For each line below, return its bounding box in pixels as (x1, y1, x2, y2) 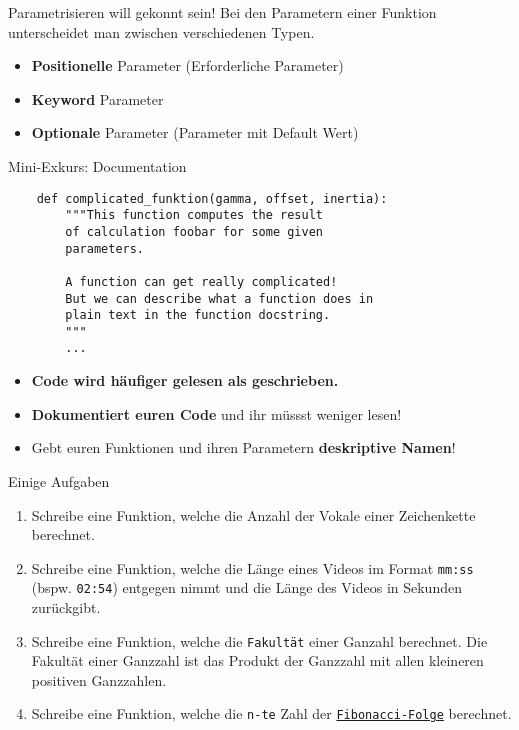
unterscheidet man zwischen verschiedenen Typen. (8, 21, 315, 42)
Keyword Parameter (31, 88, 164, 109)
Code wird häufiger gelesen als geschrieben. (31, 370, 339, 391)
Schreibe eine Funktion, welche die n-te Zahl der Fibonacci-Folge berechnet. (31, 703, 512, 724)
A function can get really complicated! (65, 274, 338, 289)
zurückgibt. (31, 597, 101, 617)
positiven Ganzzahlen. (31, 669, 167, 690)
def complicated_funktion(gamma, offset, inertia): (36, 191, 388, 206)
